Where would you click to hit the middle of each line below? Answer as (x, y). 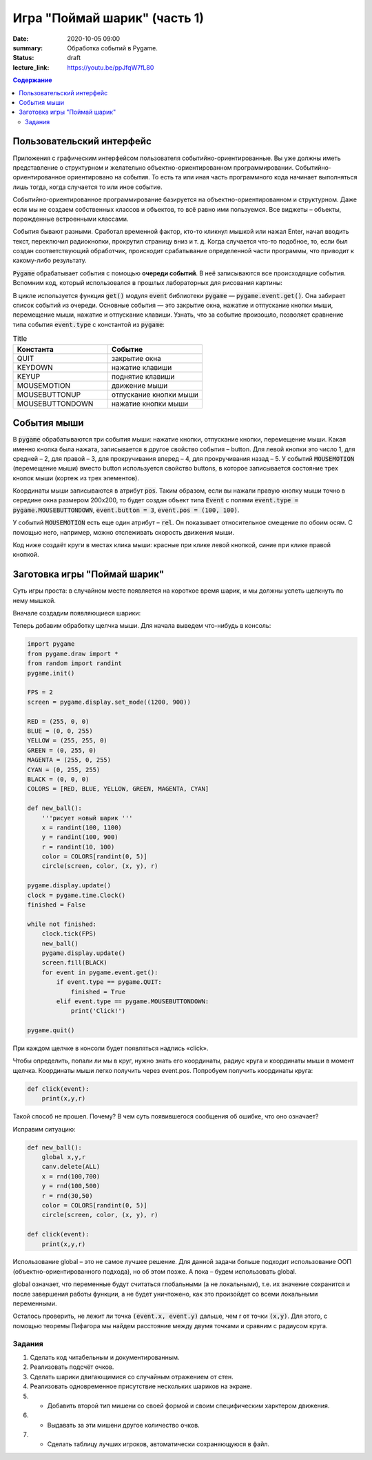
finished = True (98, 992)
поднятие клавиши (143, 376)
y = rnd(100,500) (71, 1186)
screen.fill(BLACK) (75, 963)
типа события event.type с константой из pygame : (89, 324)
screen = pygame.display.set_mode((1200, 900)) (109, 702)
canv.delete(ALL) (71, 1167)
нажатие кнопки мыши (150, 404)
